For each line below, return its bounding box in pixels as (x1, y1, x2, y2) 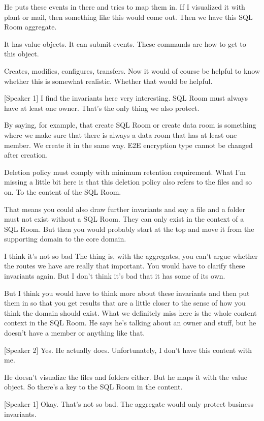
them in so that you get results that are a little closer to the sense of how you (4, 297, 246, 308)
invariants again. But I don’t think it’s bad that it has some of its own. (4, 270, 225, 281)
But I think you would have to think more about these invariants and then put (4, 287, 250, 298)
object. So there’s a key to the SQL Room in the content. (4, 381, 183, 392)
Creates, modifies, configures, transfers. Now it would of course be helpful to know (4, 65, 260, 76)
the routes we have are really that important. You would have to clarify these (4, 260, 245, 271)
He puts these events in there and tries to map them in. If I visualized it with (4, 2, 245, 12)
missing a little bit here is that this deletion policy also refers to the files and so (4, 176, 252, 187)
